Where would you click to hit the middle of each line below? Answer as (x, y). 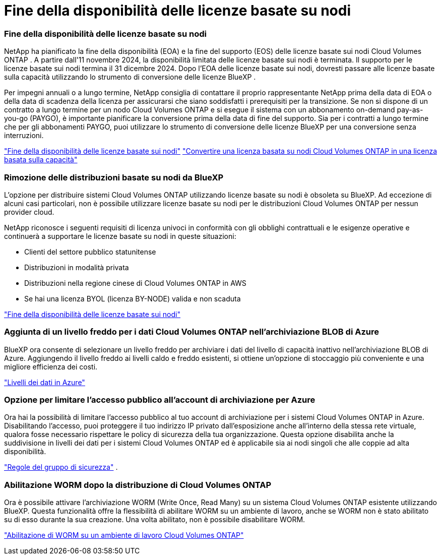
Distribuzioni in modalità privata (77, 267)
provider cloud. (29, 212)
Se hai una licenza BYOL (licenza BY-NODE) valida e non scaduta (133, 298)
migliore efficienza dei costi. (51, 366)
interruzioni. (24, 136)
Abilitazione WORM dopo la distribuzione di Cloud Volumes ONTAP (138, 485)
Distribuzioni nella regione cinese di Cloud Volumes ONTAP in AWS (135, 283)
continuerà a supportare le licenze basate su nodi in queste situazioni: (120, 236)
